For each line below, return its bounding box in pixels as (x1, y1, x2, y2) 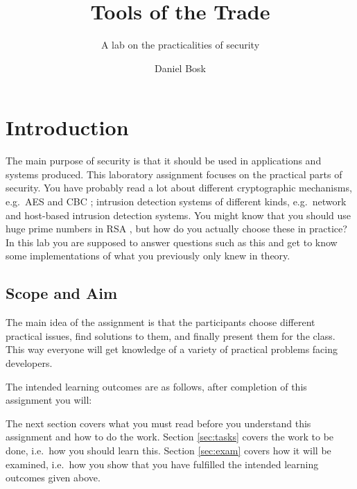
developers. (6, 355, 53, 370)
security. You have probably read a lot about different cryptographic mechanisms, (6, 180, 352, 195)
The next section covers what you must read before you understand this (6, 415, 311, 430)
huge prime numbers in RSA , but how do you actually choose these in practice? (6, 221, 347, 236)
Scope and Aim (6, 282, 118, 304)
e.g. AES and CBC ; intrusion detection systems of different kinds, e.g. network (6, 194, 347, 209)
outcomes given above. (6, 470, 101, 485)
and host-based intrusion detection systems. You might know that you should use (6, 207, 351, 222)
